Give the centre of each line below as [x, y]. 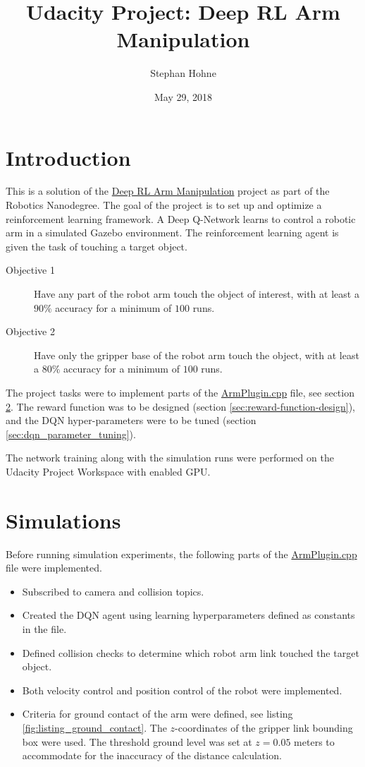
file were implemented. [54, 568]
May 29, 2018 [183, 96]
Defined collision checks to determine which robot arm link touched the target [191, 652]
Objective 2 [30, 331]
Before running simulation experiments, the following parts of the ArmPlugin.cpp [181, 554]
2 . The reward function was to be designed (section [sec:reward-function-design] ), [180, 406]
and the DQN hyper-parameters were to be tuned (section [131, 420]
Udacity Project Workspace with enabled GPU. [108, 471]
